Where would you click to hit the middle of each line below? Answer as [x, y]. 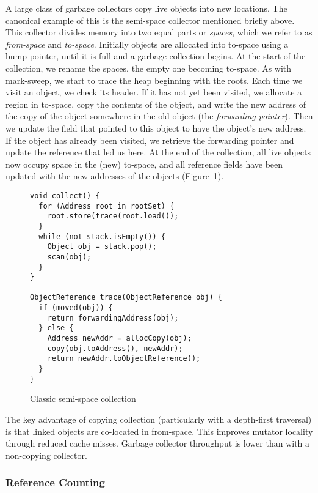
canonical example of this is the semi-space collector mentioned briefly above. [150, 20]
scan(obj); [69, 257]
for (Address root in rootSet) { [107, 206]
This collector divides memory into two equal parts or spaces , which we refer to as [159, 32]
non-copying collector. [46, 455]
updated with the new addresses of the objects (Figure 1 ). [115, 176]
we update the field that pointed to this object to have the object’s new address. [156, 128]
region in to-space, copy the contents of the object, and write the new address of [156, 104]
